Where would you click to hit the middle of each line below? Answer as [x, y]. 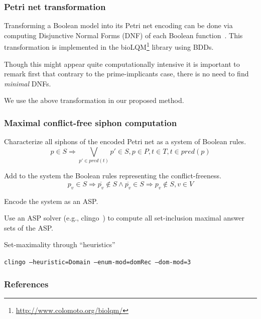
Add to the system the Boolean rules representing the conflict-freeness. [113, 176]
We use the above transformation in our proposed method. [94, 100]
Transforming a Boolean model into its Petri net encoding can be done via [118, 25]
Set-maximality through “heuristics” [60, 244]
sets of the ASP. [29, 227]
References [26, 284]
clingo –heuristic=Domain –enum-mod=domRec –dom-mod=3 [98, 262]
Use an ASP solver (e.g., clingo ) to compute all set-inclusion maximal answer [124, 218]
